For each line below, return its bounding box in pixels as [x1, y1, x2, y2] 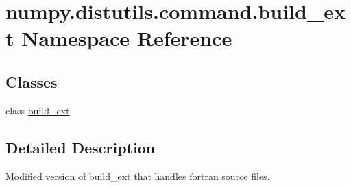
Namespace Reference [21, 24, 232, 52]
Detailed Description [5, 136, 156, 158]
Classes [5, 71, 58, 92]
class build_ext [5, 103, 70, 117]
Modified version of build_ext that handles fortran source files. [5, 169, 270, 183]
